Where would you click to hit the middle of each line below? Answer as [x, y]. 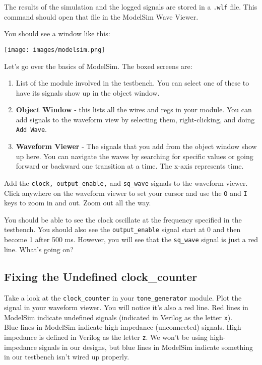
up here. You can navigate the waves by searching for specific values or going [135, 156]
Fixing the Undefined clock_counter [101, 276]
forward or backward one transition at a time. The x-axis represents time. [130, 166]
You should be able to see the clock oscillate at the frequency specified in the [123, 219]
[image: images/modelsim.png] [55, 50]
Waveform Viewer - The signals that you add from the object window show [136, 146]
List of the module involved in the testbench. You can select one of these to [133, 83]
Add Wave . [31, 129]
